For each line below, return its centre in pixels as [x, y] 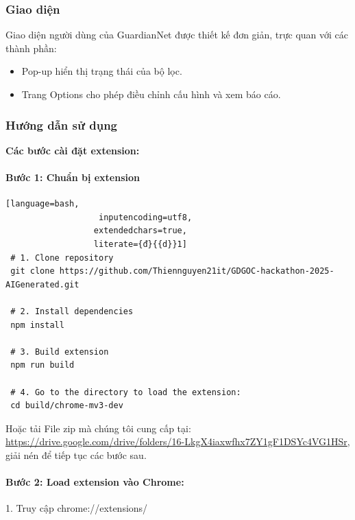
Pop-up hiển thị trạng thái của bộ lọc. [102, 71]
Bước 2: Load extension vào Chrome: [95, 482]
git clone [33, 271]
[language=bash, [42, 204]
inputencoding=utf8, [146, 217]
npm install [37, 325]
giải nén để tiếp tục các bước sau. [76, 454]
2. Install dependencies [77, 311]
